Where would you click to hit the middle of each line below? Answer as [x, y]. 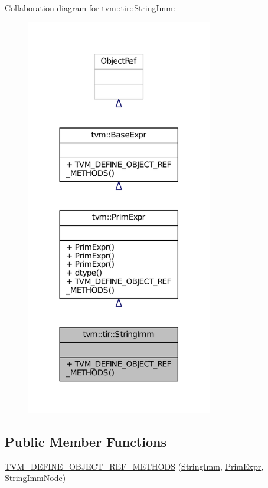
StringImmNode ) [35, 478]
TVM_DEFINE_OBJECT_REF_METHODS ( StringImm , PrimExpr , [134, 466]
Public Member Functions [86, 442]
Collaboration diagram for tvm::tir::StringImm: [90, 8]
